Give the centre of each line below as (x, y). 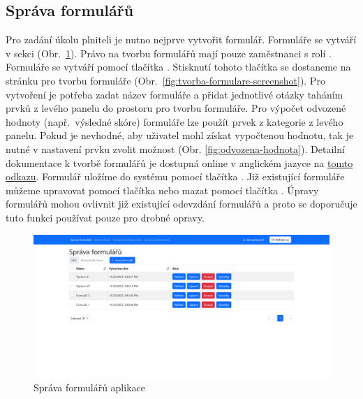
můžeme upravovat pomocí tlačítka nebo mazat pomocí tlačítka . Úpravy (162, 190)
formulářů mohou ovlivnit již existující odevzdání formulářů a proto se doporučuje (181, 204)
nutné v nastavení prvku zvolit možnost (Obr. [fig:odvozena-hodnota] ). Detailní (175, 148)
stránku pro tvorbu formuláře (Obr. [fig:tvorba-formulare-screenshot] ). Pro (165, 80)
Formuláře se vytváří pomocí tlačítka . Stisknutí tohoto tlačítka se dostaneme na (178, 67)
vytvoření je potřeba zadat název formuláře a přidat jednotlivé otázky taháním (175, 94)
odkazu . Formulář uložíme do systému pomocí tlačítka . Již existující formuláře (175, 176)
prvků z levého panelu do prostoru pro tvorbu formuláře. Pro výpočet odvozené (176, 108)
